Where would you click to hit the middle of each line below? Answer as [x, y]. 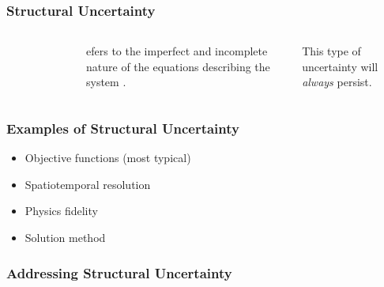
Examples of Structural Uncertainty [123, 128]
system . [106, 82]
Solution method [65, 237]
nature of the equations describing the [178, 66]
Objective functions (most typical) [108, 158]
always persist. [337, 82]
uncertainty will [340, 66]
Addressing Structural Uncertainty [119, 272]
